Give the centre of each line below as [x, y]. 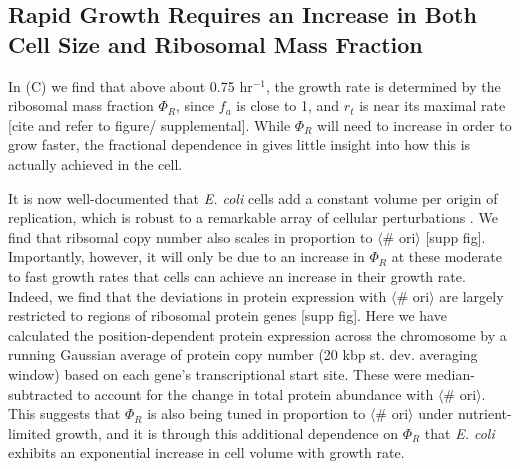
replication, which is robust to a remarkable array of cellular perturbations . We [253, 217]
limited [29, 432]
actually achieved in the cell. [95, 163]
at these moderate [446, 256]
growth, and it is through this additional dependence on [226, 432]
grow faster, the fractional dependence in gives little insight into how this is [239, 144]
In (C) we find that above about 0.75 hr [130, 85]
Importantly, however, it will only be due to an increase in [186, 256]
